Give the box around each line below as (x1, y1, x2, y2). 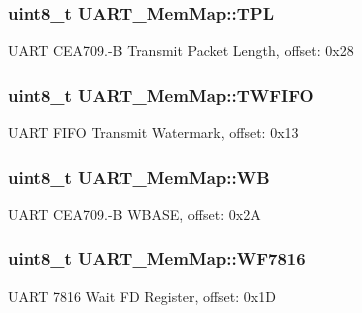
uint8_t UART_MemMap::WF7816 (8, 246, 306, 271)
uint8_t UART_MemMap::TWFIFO (8, 82, 314, 107)
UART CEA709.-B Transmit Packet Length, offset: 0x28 (8, 40, 354, 61)
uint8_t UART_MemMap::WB (8, 164, 270, 189)
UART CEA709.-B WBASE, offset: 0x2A (8, 203, 261, 224)
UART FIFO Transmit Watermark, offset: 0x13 (8, 122, 299, 143)
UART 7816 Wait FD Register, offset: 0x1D (8, 285, 276, 306)
